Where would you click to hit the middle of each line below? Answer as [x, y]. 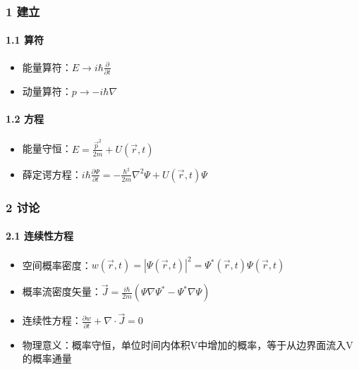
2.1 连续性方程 [39, 236]
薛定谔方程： [52, 174]
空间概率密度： [57, 264]
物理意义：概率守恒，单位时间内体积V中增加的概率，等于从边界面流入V [188, 344]
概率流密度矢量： [62, 291]
